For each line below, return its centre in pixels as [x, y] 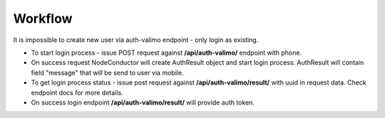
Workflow [43, 18]
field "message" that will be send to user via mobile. [108, 73]
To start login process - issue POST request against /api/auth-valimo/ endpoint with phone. [166, 53]
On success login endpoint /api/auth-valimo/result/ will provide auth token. [143, 102]
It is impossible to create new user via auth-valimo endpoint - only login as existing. [136, 40]
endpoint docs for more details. [77, 92]
